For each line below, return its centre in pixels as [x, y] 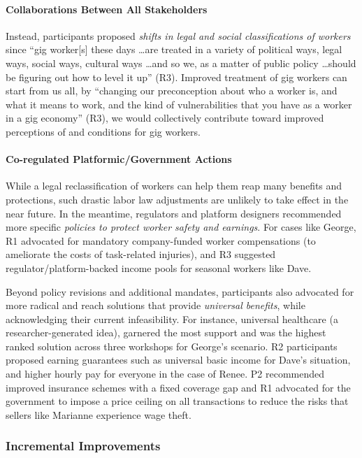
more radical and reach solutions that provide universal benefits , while [155, 305]
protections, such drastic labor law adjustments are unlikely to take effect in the [177, 199]
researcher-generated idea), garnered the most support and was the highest [166, 332]
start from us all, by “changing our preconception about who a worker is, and [172, 91]
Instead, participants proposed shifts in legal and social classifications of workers [178, 35]
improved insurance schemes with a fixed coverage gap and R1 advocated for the [178, 387]
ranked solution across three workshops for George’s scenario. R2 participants [172, 346]
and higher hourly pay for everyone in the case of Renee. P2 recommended [165, 374]
